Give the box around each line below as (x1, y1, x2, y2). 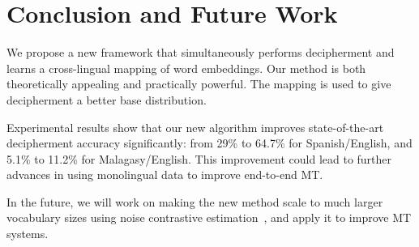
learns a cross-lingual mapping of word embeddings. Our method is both (6, 59, 366, 76)
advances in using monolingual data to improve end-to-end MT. (6, 166, 323, 183)
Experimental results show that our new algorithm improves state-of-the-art (6, 118, 384, 135)
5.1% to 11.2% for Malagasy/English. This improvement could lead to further (6, 150, 392, 167)
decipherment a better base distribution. (6, 91, 207, 108)
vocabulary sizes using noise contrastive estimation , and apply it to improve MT (6, 209, 412, 226)
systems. (6, 225, 49, 242)
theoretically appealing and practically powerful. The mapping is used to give (6, 75, 391, 92)
